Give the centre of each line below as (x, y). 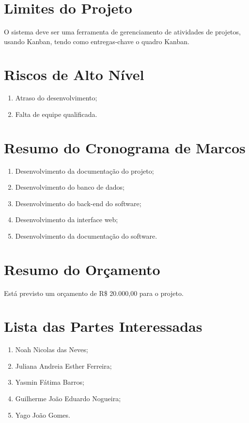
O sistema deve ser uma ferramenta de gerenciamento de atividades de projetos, (122, 31)
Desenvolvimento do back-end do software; (78, 203)
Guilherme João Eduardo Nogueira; (68, 399)
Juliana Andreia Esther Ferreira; (63, 366)
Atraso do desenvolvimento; (56, 98)
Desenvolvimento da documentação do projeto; (85, 171)
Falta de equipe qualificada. (56, 114)
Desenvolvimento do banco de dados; (70, 187)
